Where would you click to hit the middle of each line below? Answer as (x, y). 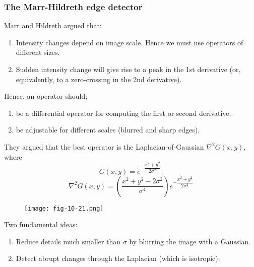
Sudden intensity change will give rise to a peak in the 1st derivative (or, (128, 69)
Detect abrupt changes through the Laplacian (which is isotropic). (118, 258)
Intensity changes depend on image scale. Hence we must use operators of (130, 42)
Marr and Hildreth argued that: (53, 25)
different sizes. (38, 52)
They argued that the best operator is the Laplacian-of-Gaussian (104, 146)
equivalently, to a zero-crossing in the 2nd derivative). (99, 79)
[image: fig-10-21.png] (64, 208)
